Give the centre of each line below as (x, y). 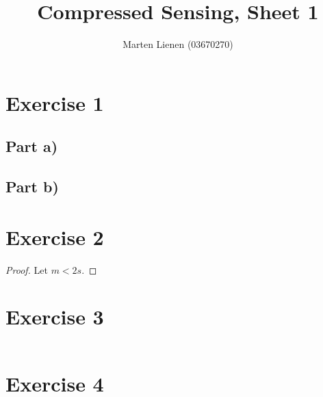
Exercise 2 (55, 236)
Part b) (32, 187)
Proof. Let (27, 269)
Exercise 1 (55, 102)
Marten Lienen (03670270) (178, 44)
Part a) (32, 146)
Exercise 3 (55, 317)
